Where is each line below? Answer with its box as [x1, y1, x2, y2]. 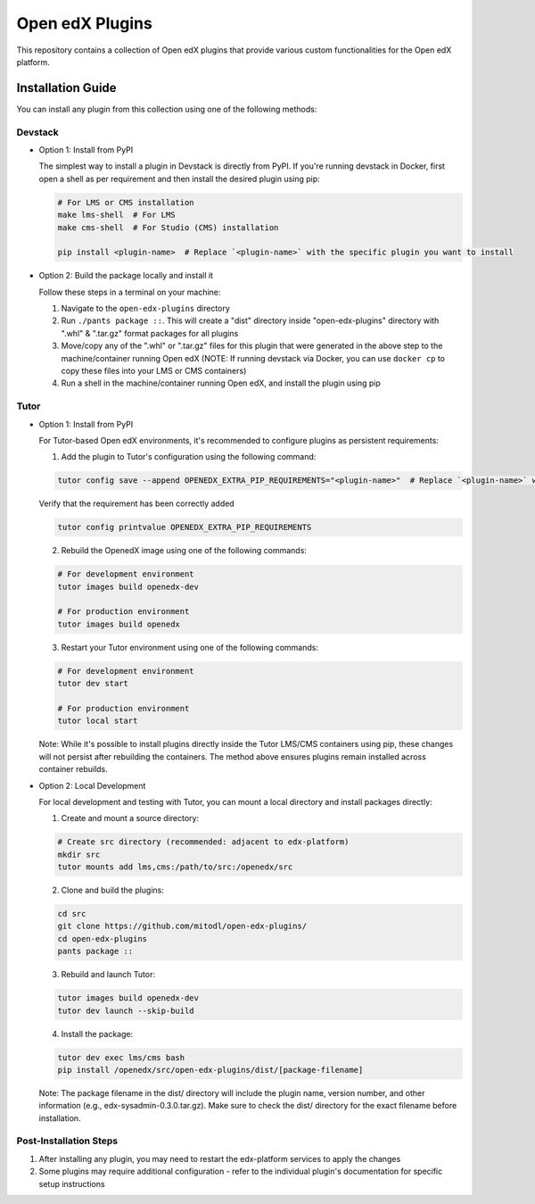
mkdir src [57, 849, 101, 859]
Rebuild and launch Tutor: [61, 969, 156, 980]
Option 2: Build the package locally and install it [38, 270, 214, 281]
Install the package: [61, 1028, 134, 1039]
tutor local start [57, 716, 138, 727]
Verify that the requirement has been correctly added [38, 498, 235, 509]
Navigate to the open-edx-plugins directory [61, 303, 231, 314]
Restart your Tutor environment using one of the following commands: [61, 642, 318, 652]
